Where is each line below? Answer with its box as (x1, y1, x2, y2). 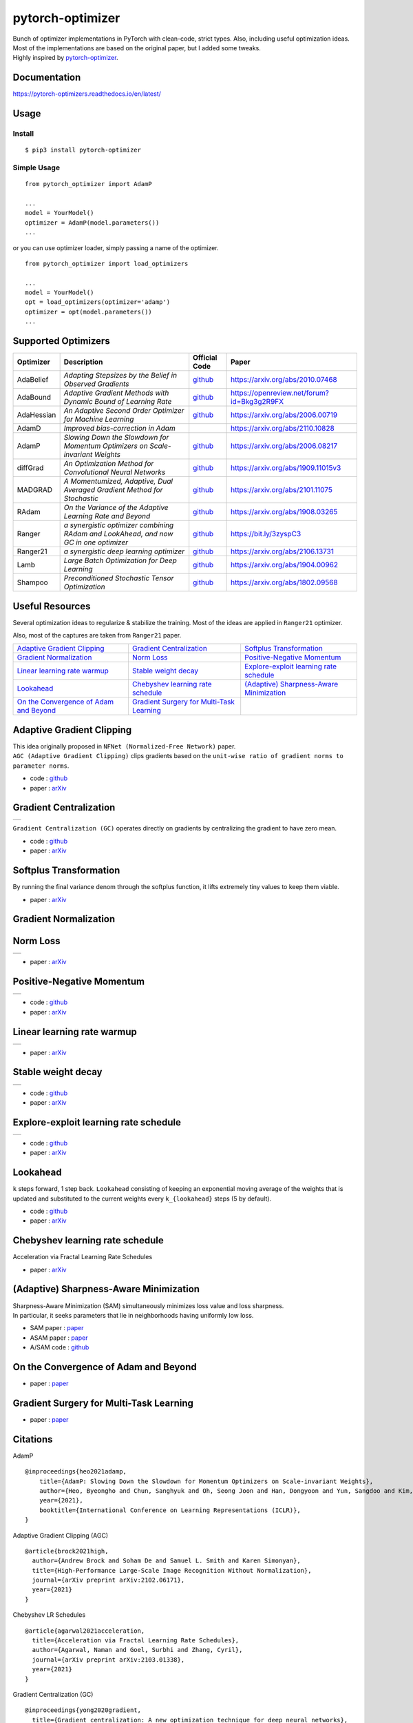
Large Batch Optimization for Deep (63, 555, 177, 565)
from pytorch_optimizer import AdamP (25, 180, 153, 188)
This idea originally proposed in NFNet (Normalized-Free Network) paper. (12, 742, 236, 751)
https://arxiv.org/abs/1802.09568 (231, 578, 338, 587)
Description (63, 357, 103, 367)
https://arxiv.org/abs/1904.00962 (231, 560, 339, 570)
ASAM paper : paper (30, 1334, 88, 1342)
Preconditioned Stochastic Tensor (63, 573, 174, 583)
